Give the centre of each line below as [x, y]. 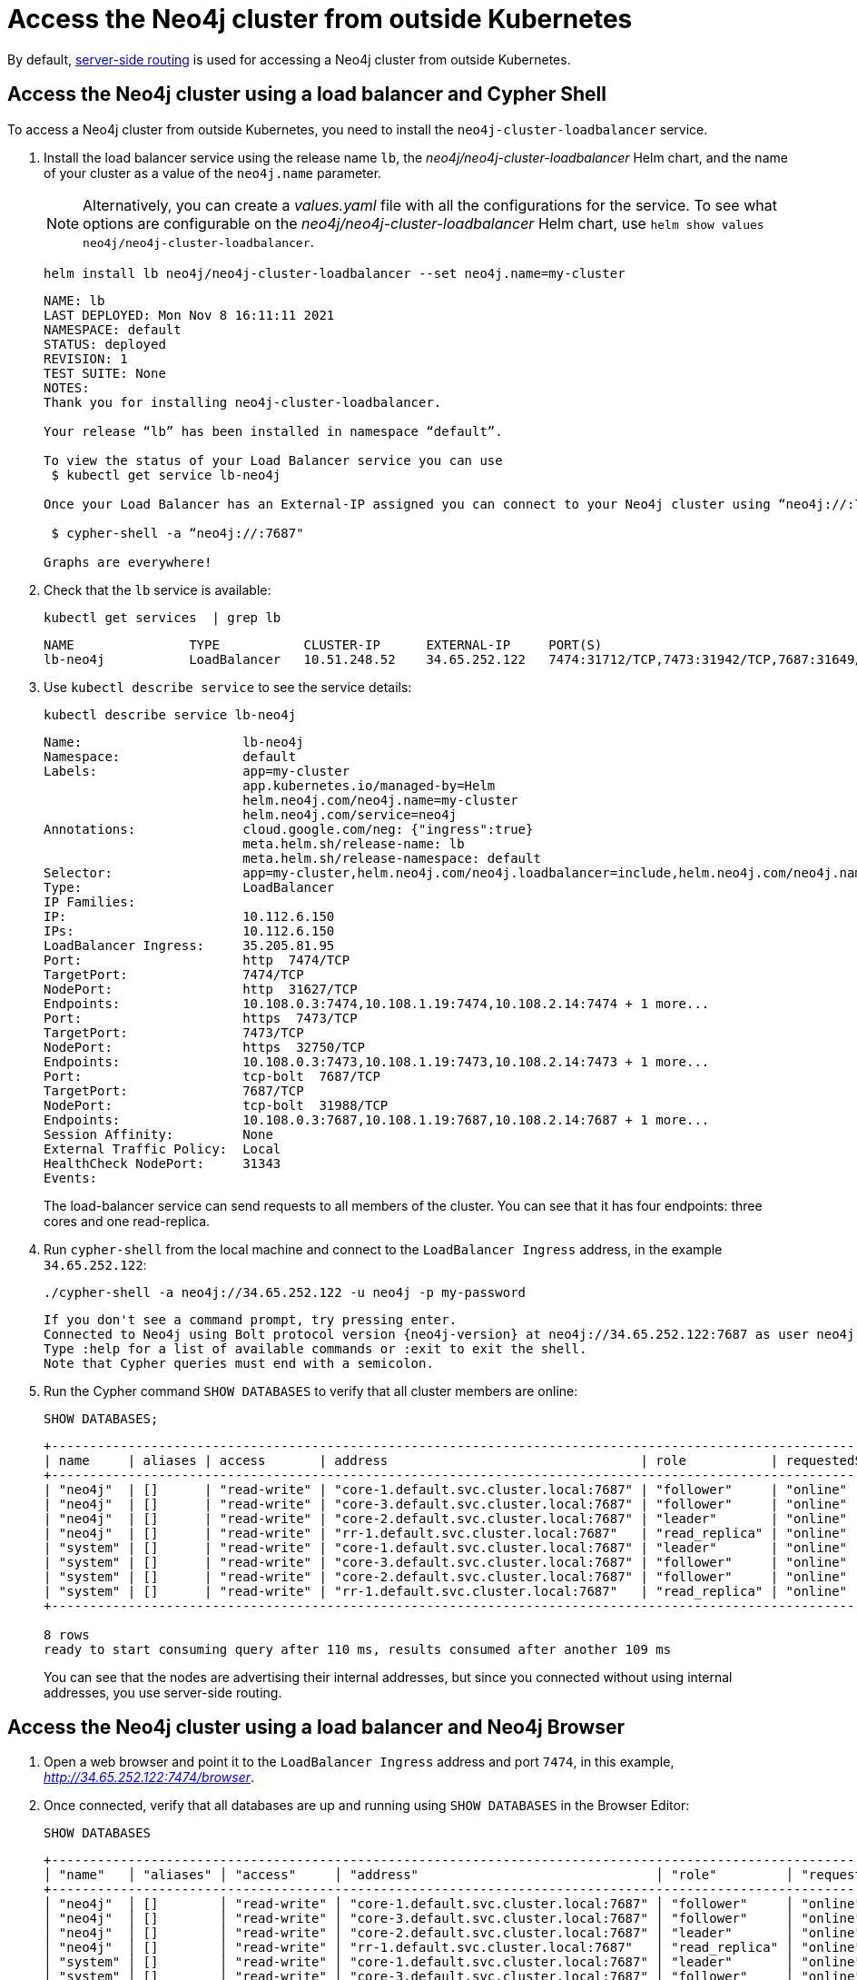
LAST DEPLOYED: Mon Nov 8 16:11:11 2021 [189, 315]
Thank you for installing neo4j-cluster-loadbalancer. [243, 402]
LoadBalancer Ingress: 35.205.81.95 [189, 945]
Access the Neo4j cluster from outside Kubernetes [320, 19]
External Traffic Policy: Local [163, 1148]
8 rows [67, 1634]
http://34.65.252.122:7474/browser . [149, 1777]
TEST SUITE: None [105, 373]
